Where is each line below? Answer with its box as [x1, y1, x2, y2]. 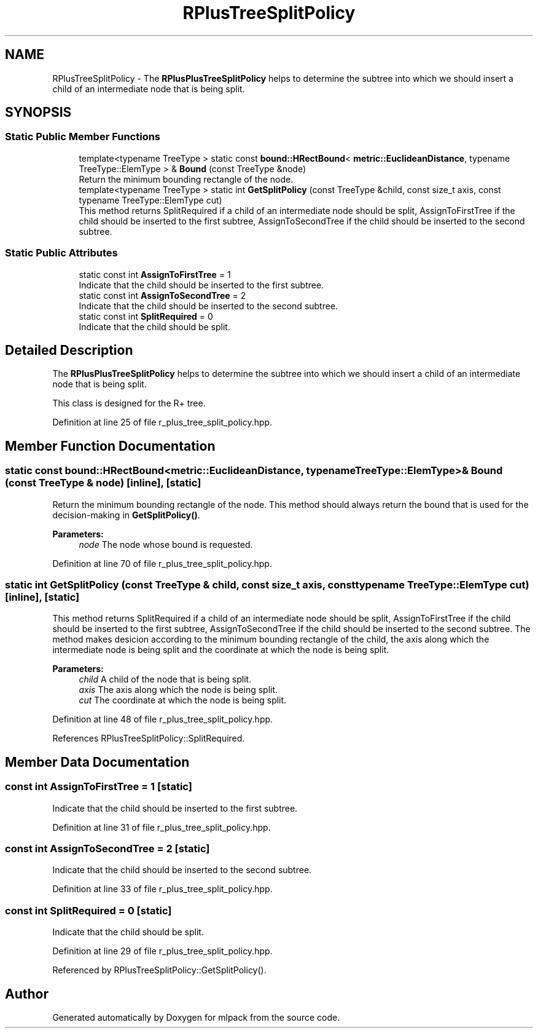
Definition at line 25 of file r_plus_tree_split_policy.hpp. [52, 417, 273, 428]
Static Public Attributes [5, 247, 118, 259]
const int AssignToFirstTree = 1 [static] [5, 780, 192, 793]
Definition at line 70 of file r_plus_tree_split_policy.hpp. [52, 558, 272, 569]
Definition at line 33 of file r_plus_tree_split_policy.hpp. [52, 884, 273, 895]
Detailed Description [5, 342, 133, 358]
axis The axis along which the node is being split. [79, 684, 278, 695]
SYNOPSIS [5, 105, 72, 121]
